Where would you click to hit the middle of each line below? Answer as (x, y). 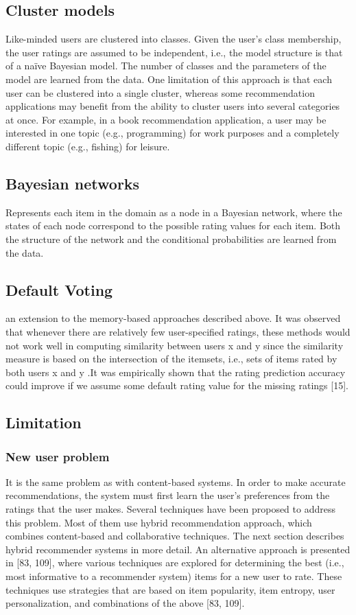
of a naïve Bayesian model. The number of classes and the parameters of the (166, 66)
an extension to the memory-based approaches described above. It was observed (173, 318)
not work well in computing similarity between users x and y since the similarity (175, 345)
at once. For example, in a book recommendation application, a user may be (166, 119)
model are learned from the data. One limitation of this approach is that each (169, 79)
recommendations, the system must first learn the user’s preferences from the (168, 495)
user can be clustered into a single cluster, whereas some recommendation (160, 92)
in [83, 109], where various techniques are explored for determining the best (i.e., (175, 562)
